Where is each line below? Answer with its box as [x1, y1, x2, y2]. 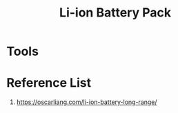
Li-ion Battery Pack [59, 5, 172, 21]
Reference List [6, 75, 91, 91]
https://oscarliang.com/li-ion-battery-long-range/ [16, 98, 157, 106]
